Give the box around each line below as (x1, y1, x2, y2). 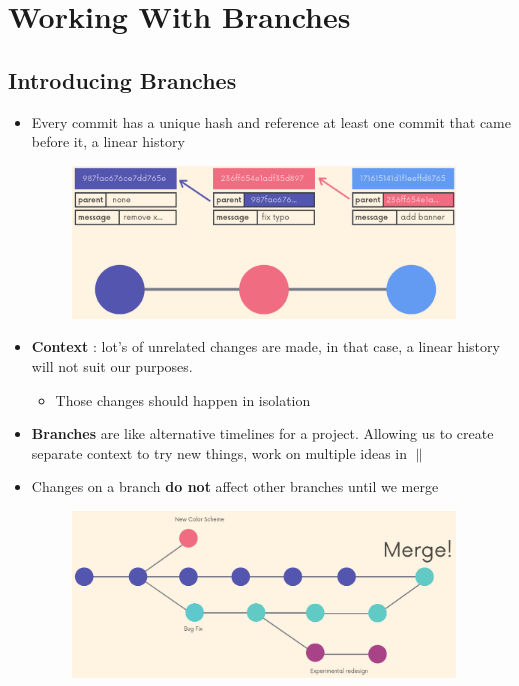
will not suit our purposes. (31, 355, 193, 376)
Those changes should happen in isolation (55, 389, 311, 410)
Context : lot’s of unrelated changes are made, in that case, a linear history (31, 336, 500, 357)
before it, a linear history (31, 131, 185, 152)
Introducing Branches (8, 64, 237, 95)
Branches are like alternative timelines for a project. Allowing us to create (31, 423, 494, 444)
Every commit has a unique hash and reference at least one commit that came (31, 111, 512, 132)
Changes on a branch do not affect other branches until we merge (31, 476, 439, 497)
